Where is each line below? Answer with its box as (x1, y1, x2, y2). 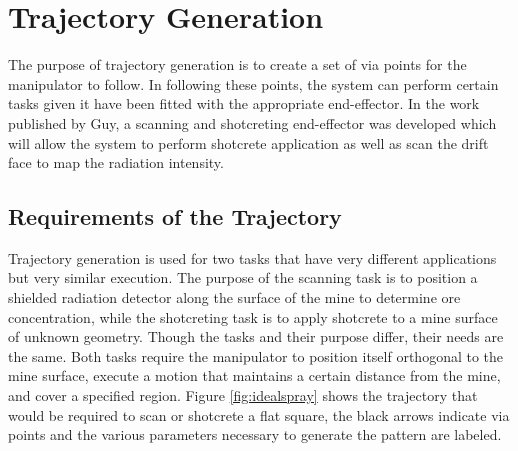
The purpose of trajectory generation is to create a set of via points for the (8, 54, 467, 75)
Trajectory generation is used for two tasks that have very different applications (8, 247, 497, 268)
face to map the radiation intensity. (8, 152, 224, 173)
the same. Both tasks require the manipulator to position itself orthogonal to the (8, 345, 504, 366)
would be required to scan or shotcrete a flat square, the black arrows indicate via (8, 404, 510, 425)
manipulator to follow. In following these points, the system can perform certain (8, 73, 499, 94)
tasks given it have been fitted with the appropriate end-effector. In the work (8, 93, 480, 114)
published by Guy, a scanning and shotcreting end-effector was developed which (8, 112, 497, 133)
